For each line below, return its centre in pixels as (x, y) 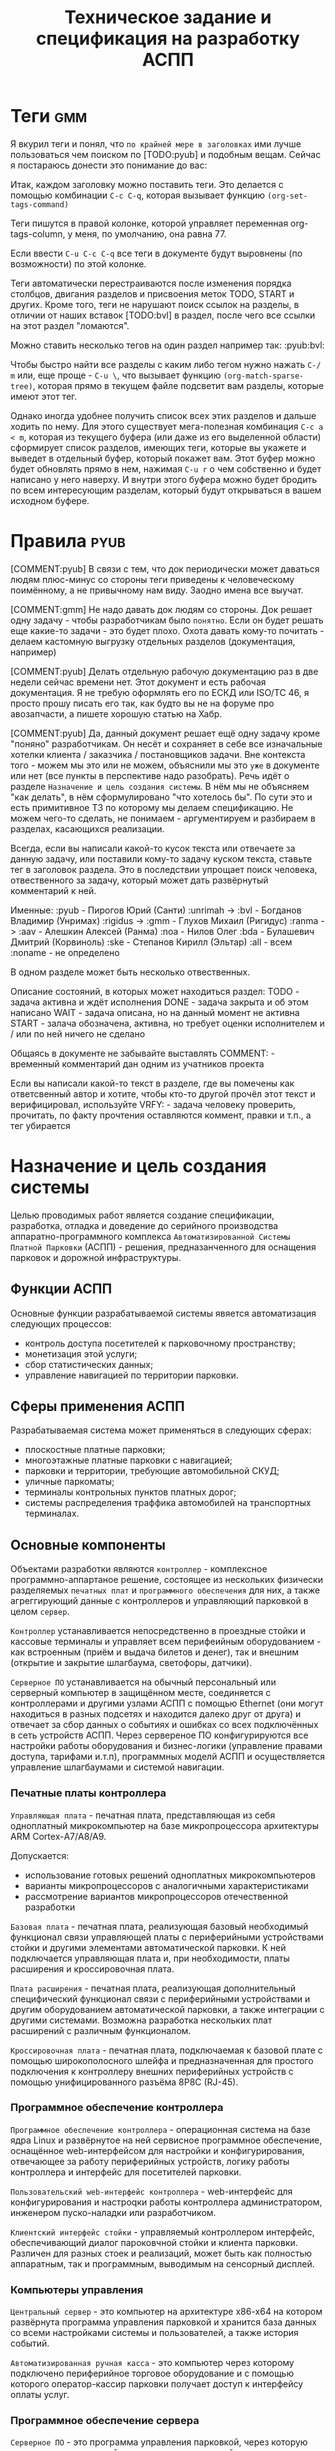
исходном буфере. (50, 500)
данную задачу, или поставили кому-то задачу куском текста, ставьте (161, 858)
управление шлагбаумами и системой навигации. (117, 1767)
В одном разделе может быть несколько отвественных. (130, 972)
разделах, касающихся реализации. (87, 828)
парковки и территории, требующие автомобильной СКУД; (152, 1471)
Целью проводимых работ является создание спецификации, (142, 1215)
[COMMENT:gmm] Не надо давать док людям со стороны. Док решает (161, 609)
